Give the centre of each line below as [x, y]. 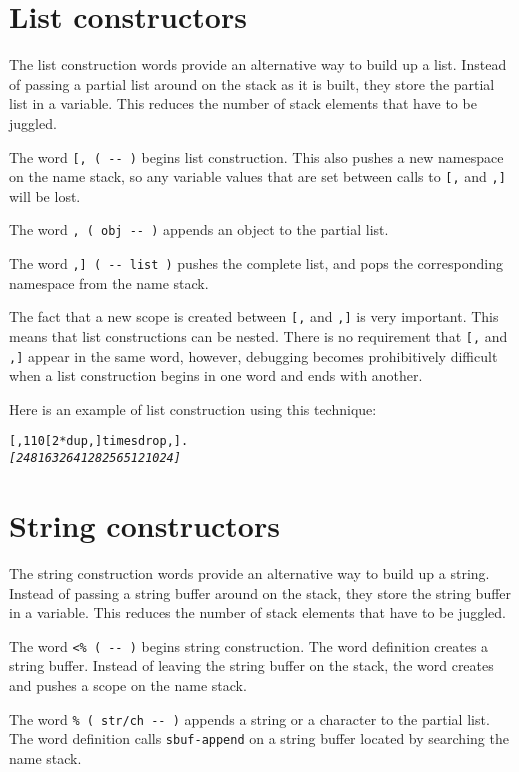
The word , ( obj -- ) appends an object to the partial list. [199, 229]
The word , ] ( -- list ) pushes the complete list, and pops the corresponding [256, 263]
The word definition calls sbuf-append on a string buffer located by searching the [259, 738]
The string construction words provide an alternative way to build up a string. [249, 572]
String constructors [144, 524]
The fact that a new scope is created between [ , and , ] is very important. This [254, 316]
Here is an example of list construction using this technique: [193, 408]
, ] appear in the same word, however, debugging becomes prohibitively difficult [253, 355]
